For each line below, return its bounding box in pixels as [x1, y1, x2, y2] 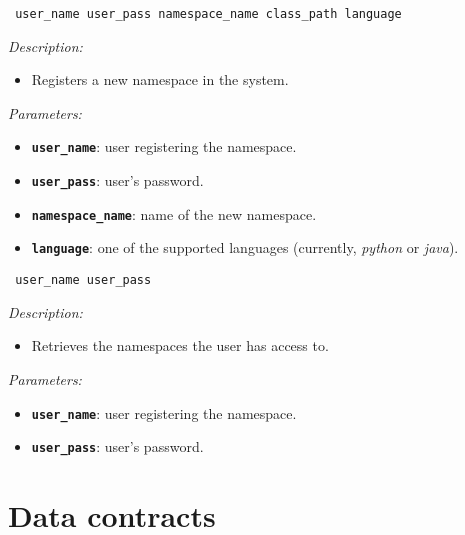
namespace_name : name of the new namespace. [31, 203, 317, 224]
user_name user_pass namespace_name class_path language [15, 7, 402, 21]
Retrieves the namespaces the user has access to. [31, 335, 329, 356]
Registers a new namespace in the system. [31, 69, 289, 90]
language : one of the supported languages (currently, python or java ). [31, 237, 459, 258]
